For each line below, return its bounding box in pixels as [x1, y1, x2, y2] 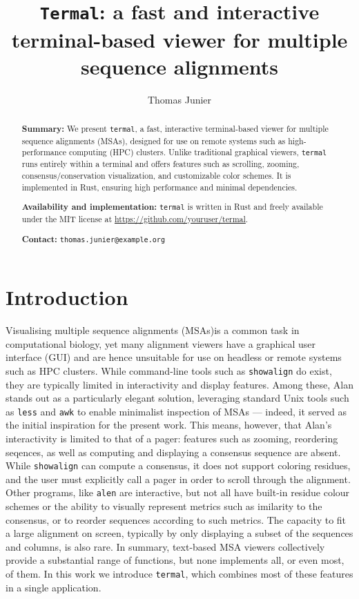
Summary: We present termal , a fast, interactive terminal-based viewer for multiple [21, 123, 329, 135]
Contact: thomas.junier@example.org [21, 233, 166, 245]
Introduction [6, 283, 128, 311]
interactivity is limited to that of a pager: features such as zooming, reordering [6, 431, 338, 445]
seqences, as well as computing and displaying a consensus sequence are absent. [6, 444, 341, 459]
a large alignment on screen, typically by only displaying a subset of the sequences [6, 526, 353, 540]
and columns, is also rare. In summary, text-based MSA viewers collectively [6, 539, 325, 553]
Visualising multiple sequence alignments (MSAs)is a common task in [6, 323, 300, 337]
